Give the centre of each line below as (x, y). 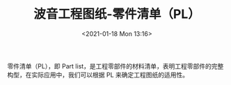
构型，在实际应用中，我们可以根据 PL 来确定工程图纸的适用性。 (98, 75)
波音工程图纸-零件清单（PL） (117, 14)
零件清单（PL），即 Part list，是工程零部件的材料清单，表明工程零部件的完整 (115, 66)
